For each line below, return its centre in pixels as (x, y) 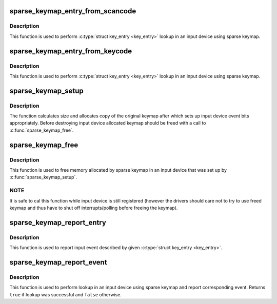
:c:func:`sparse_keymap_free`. (42, 130)
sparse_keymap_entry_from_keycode (71, 51)
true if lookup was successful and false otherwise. (65, 294)
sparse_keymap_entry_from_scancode (73, 11)
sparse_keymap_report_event (58, 262)
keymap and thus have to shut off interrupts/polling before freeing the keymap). (94, 208)
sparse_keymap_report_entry (58, 222)
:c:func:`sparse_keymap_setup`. (43, 177)
